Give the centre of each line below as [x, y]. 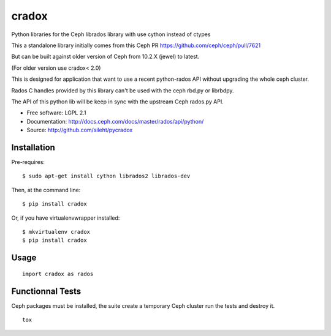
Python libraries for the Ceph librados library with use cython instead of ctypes [111, 34]
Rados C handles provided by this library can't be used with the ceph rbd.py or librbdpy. [123, 90]
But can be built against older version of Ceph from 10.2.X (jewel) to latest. [105, 57]
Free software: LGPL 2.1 [56, 113]
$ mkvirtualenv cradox [56, 232]
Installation [33, 147]
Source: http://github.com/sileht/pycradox [80, 130]
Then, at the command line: [46, 190]
